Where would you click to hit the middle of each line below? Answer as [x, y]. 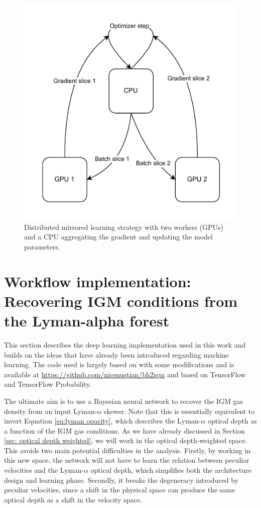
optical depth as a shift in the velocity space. [73, 499]
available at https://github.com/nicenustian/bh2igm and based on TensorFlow [125, 374]
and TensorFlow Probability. [48, 384]
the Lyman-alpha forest [87, 321]
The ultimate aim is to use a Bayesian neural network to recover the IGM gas [123, 401]
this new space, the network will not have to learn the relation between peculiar [127, 460]
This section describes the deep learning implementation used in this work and [125, 344]
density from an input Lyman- [51, 411]
